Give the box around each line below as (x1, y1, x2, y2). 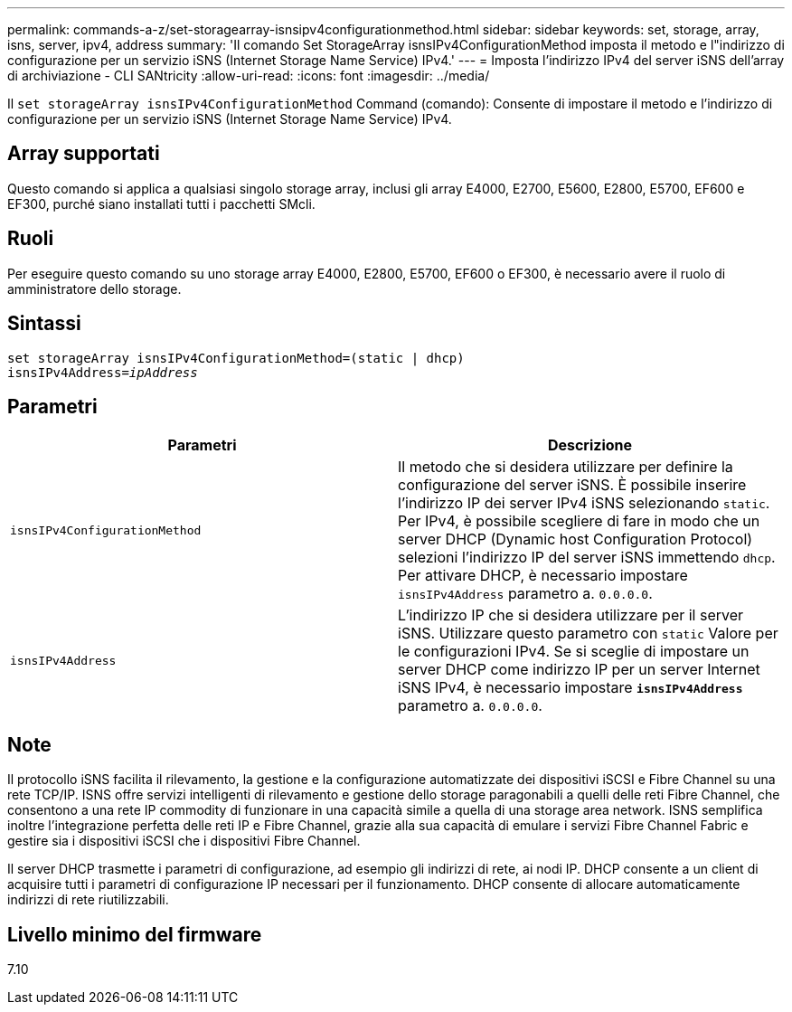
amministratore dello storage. (7, 280, 182, 297)
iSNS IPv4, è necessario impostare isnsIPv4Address (398, 678, 743, 697)
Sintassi (7, 312, 81, 336)
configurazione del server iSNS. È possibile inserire (398, 476, 747, 495)
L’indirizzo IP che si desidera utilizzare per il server (398, 606, 744, 625)
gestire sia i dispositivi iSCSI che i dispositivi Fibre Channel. (7, 833, 361, 849)
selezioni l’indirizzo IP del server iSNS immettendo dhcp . (398, 548, 776, 567)
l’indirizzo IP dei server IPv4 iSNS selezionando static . (398, 494, 770, 513)
